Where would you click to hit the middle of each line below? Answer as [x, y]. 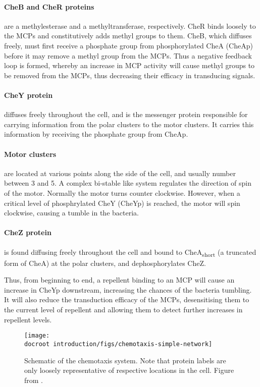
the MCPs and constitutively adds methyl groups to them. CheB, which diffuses [128, 36]
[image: [37, 336]
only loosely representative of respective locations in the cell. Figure [129, 370]
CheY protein [29, 95]
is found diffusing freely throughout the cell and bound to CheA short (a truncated [130, 252]
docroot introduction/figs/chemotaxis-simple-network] [118, 344]
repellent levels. [28, 319]
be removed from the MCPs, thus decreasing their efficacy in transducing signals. [130, 75]
